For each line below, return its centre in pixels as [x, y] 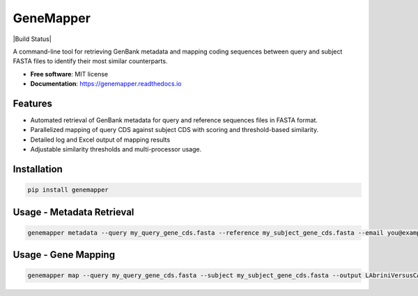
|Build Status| [32, 39]
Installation [38, 169]
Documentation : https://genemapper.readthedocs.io [106, 84]
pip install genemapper [68, 190]
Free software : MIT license [69, 74]
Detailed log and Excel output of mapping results [100, 140]
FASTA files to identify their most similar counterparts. [90, 61]
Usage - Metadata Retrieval [73, 212]
